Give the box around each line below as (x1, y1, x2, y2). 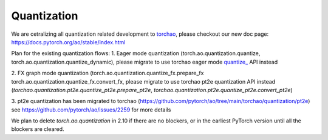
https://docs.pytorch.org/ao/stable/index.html (11, 38, 126, 45)
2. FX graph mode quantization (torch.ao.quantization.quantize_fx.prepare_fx (11, 70, 204, 77)
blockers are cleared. (11, 125, 64, 133)
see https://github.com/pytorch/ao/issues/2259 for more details (11, 106, 171, 113)
